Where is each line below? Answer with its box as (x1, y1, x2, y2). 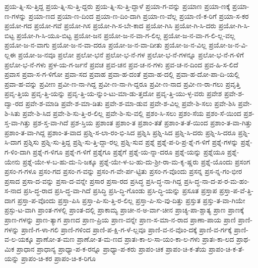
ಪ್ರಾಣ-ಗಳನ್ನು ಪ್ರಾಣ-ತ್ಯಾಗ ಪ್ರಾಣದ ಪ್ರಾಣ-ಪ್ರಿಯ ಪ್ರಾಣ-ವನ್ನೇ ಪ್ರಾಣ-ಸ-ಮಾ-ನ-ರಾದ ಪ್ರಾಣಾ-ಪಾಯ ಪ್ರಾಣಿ (4, 214, 236, 225)
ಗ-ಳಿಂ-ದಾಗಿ (4, 146, 31, 157)
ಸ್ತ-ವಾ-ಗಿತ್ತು (4, 117, 31, 128)
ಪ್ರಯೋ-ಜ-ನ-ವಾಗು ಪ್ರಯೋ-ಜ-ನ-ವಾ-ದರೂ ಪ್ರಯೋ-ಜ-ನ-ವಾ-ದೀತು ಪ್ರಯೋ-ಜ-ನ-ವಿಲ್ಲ (4, 40, 207, 50)
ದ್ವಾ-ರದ (4, 98, 23, 108)
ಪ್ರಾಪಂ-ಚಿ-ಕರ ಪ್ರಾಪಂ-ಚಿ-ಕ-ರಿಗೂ (21, 253, 96, 264)
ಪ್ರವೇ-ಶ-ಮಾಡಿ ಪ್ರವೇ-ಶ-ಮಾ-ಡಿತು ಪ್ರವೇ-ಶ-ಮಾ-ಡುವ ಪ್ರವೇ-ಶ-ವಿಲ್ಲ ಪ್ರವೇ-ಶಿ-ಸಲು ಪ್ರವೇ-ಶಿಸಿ (25, 98, 236, 108)
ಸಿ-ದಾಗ (4, 137, 21, 147)
